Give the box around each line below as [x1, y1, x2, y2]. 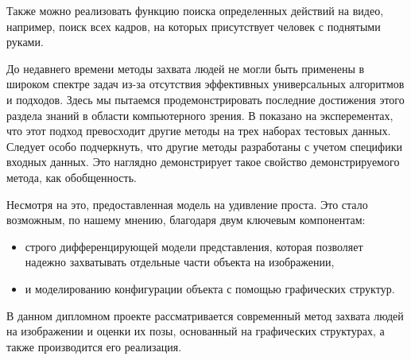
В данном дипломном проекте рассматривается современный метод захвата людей [6, 307, 404, 323]
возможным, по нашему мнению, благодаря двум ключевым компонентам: [6, 211, 366, 228]
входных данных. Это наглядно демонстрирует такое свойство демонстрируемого [6, 153, 400, 170]
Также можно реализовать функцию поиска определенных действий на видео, [6, 2, 384, 18]
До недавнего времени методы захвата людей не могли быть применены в [6, 60, 365, 76]
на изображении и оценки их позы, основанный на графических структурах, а [6, 323, 385, 339]
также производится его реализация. [6, 338, 182, 354]
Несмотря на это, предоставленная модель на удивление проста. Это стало [6, 195, 368, 212]
